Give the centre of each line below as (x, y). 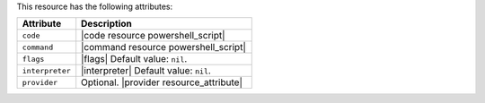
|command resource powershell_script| (163, 47)
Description (106, 24)
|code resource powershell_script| (153, 36)
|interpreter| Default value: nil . (146, 71)
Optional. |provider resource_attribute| (162, 82)
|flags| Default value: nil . (134, 59)
